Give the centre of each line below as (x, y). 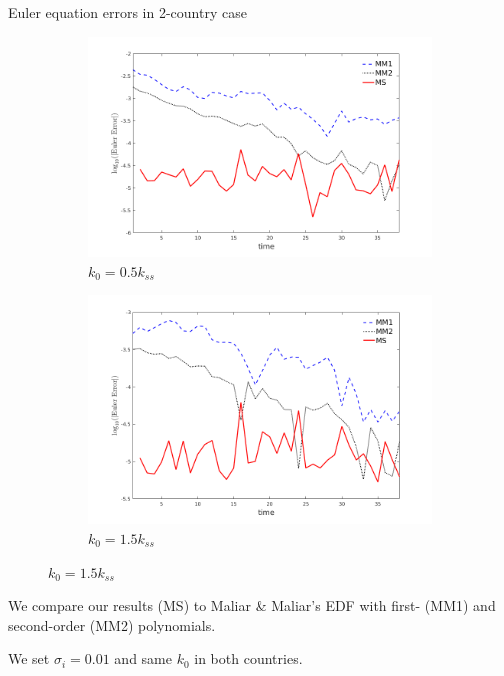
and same (143, 658)
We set (29, 658)
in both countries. (248, 658)
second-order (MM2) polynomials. (112, 624)
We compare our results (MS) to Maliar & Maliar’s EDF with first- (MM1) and (252, 605)
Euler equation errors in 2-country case (127, 12)
